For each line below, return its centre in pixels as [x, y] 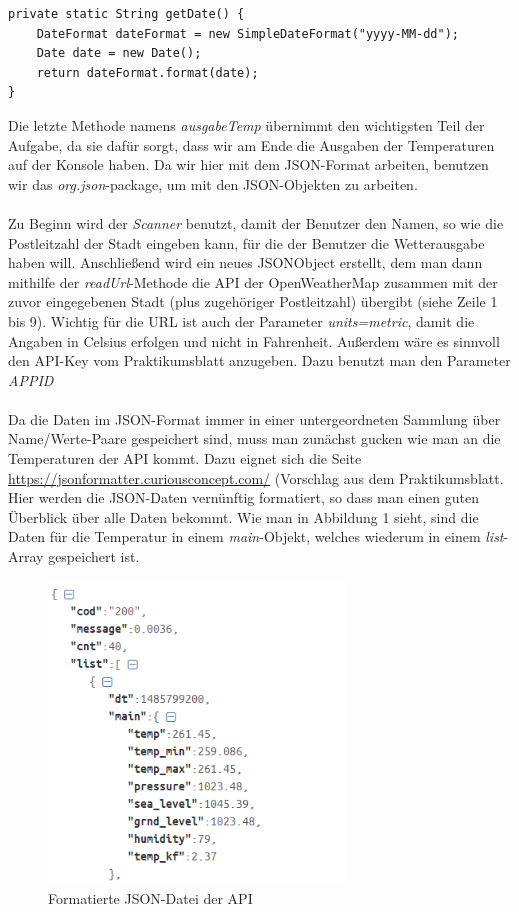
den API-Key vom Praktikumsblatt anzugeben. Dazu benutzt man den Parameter [259, 360]
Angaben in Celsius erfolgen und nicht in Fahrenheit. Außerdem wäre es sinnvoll [254, 340]
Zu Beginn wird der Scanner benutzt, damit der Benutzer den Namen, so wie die [256, 222]
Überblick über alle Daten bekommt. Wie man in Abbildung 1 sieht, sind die [243, 516]
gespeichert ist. [94, 556]
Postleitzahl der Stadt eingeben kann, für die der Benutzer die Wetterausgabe [246, 242]
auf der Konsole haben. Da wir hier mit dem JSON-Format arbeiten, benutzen [248, 164]
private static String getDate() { [126, 14]
